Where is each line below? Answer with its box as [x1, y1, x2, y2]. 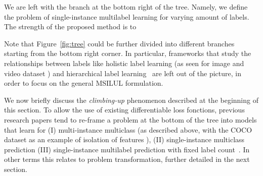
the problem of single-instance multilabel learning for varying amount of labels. [4, 11, 249, 22]
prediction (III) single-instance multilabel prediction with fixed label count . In [4, 144, 250, 154]
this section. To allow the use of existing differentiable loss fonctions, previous [4, 104, 245, 115]
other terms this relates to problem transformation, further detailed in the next [4, 154, 250, 164]
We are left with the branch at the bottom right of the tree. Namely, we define [4, 2, 248, 12]
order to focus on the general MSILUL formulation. [4, 78, 163, 88]
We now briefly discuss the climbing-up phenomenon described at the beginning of [4, 94, 258, 105]
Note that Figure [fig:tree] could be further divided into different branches [4, 38, 235, 48]
